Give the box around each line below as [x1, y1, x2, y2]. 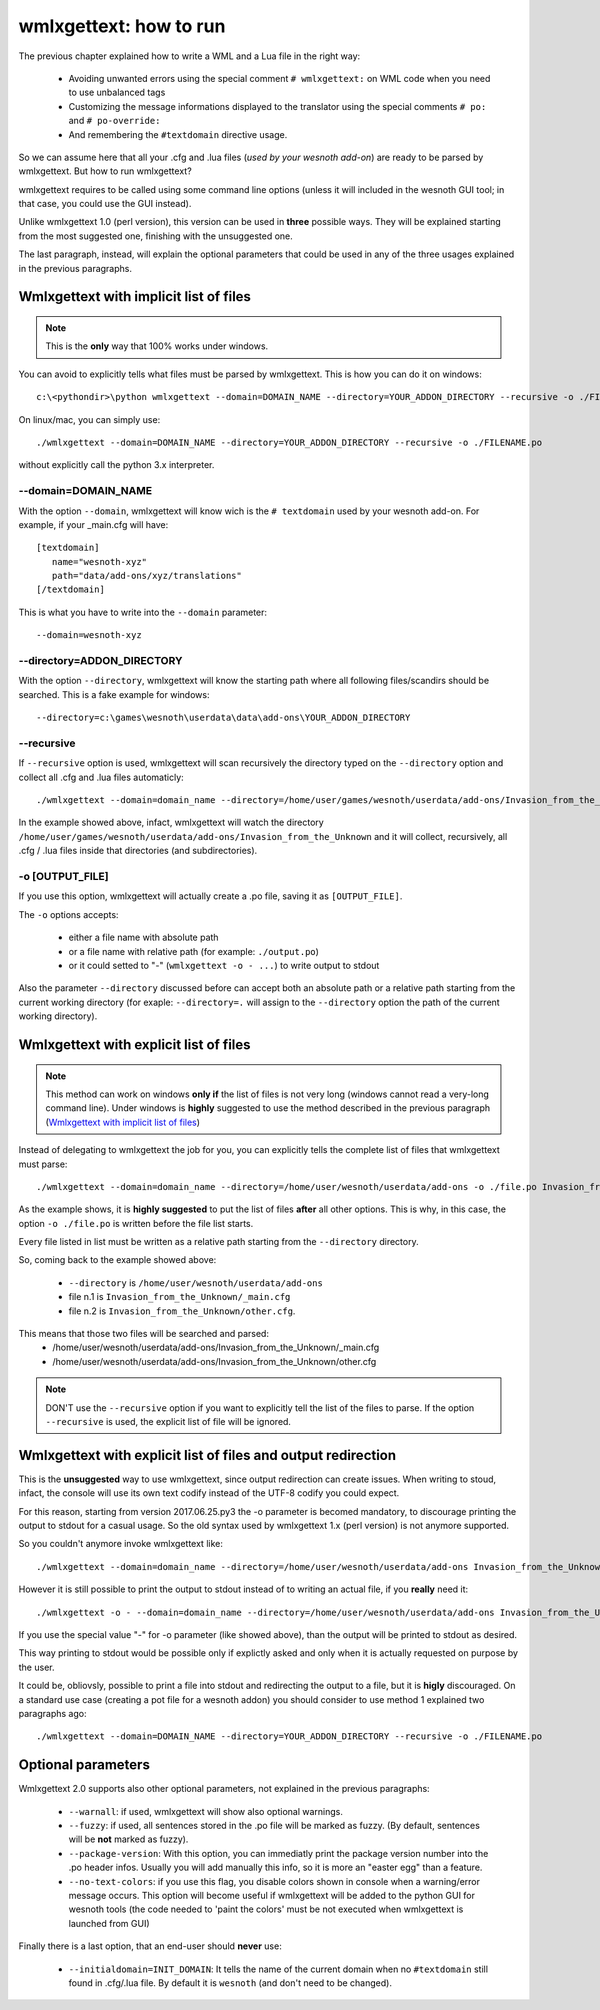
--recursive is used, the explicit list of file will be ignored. [45, 1415, 292, 1427]
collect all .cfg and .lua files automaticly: [18, 771, 184, 783]
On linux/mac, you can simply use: [18, 413, 161, 425]
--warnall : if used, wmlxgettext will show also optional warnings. [68, 1805, 344, 1817]
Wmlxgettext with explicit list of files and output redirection [18, 1446, 397, 1464]
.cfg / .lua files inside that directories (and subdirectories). [18, 845, 258, 857]
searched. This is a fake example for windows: [18, 688, 210, 700]
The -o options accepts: [18, 908, 119, 920]
